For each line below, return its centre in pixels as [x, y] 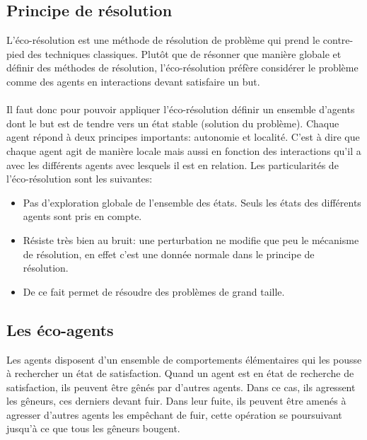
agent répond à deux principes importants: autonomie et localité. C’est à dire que [183, 137]
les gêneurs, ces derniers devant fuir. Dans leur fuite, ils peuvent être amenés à [176, 401]
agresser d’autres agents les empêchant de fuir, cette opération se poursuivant [174, 414]
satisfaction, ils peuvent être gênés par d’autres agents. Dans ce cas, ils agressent [181, 387]
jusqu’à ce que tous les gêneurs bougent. [93, 428]
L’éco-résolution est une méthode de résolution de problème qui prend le [163, 40]
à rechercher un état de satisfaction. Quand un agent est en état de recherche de [180, 373]
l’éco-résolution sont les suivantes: [80, 179]
